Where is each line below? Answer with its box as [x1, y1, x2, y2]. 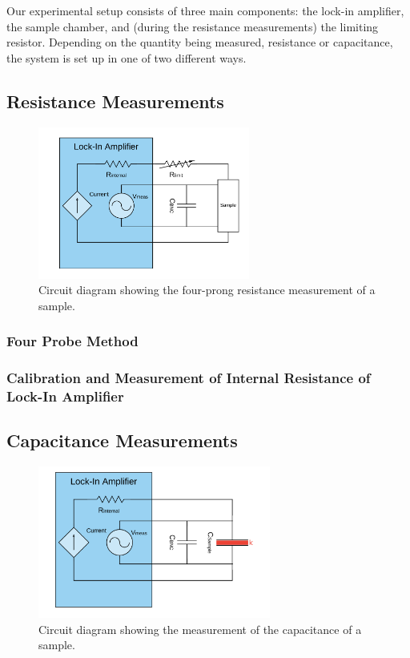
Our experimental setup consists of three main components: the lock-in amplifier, [6, 2, 404, 18]
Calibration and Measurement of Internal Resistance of [6, 368, 371, 388]
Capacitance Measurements [6, 428, 238, 453]
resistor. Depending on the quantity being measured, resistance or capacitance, [6, 34, 393, 50]
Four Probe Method [6, 331, 139, 351]
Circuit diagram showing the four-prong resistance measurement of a [38, 281, 376, 298]
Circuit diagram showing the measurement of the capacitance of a [38, 620, 362, 637]
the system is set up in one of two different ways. [6, 49, 247, 66]
